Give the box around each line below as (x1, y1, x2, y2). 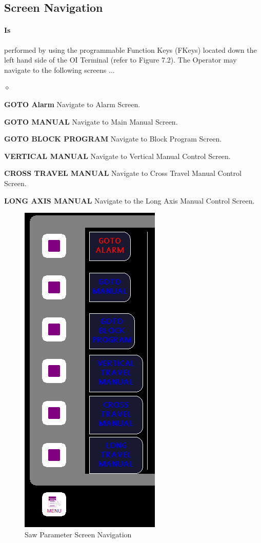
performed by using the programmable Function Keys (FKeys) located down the (4, 44, 257, 55)
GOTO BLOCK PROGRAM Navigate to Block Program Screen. (4, 133, 222, 144)
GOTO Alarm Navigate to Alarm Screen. (4, 98, 140, 109)
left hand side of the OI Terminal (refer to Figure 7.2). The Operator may (4, 54, 237, 65)
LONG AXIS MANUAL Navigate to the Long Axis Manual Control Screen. (4, 195, 255, 206)
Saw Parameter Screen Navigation (25, 529, 132, 539)
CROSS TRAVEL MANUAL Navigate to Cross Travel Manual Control (4, 168, 242, 178)
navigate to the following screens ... (4, 64, 115, 75)
